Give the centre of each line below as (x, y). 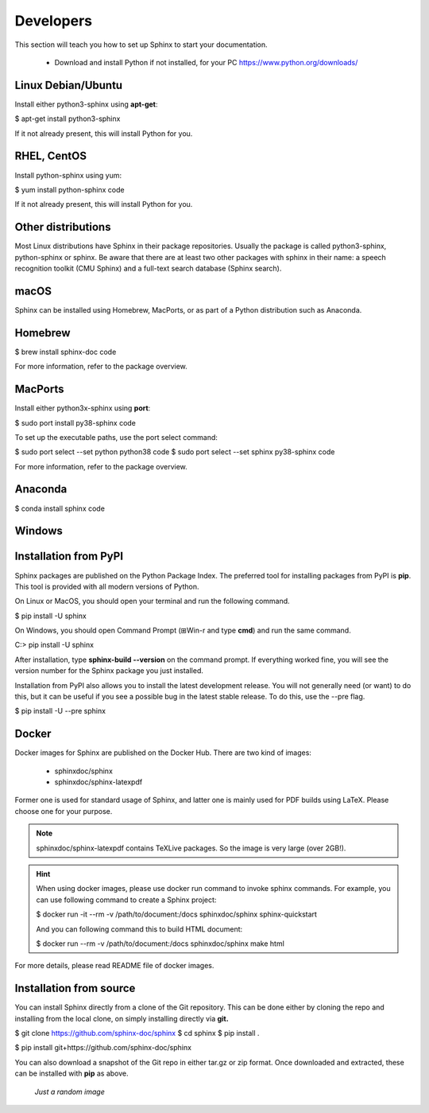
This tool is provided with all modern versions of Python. (107, 586)
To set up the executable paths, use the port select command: (116, 437)
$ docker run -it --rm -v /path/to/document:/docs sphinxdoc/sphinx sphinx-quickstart (177, 914)
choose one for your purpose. (64, 811)
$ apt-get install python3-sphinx (68, 119)
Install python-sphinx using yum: (68, 175)
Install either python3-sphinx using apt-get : (86, 104)
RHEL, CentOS (51, 156)
